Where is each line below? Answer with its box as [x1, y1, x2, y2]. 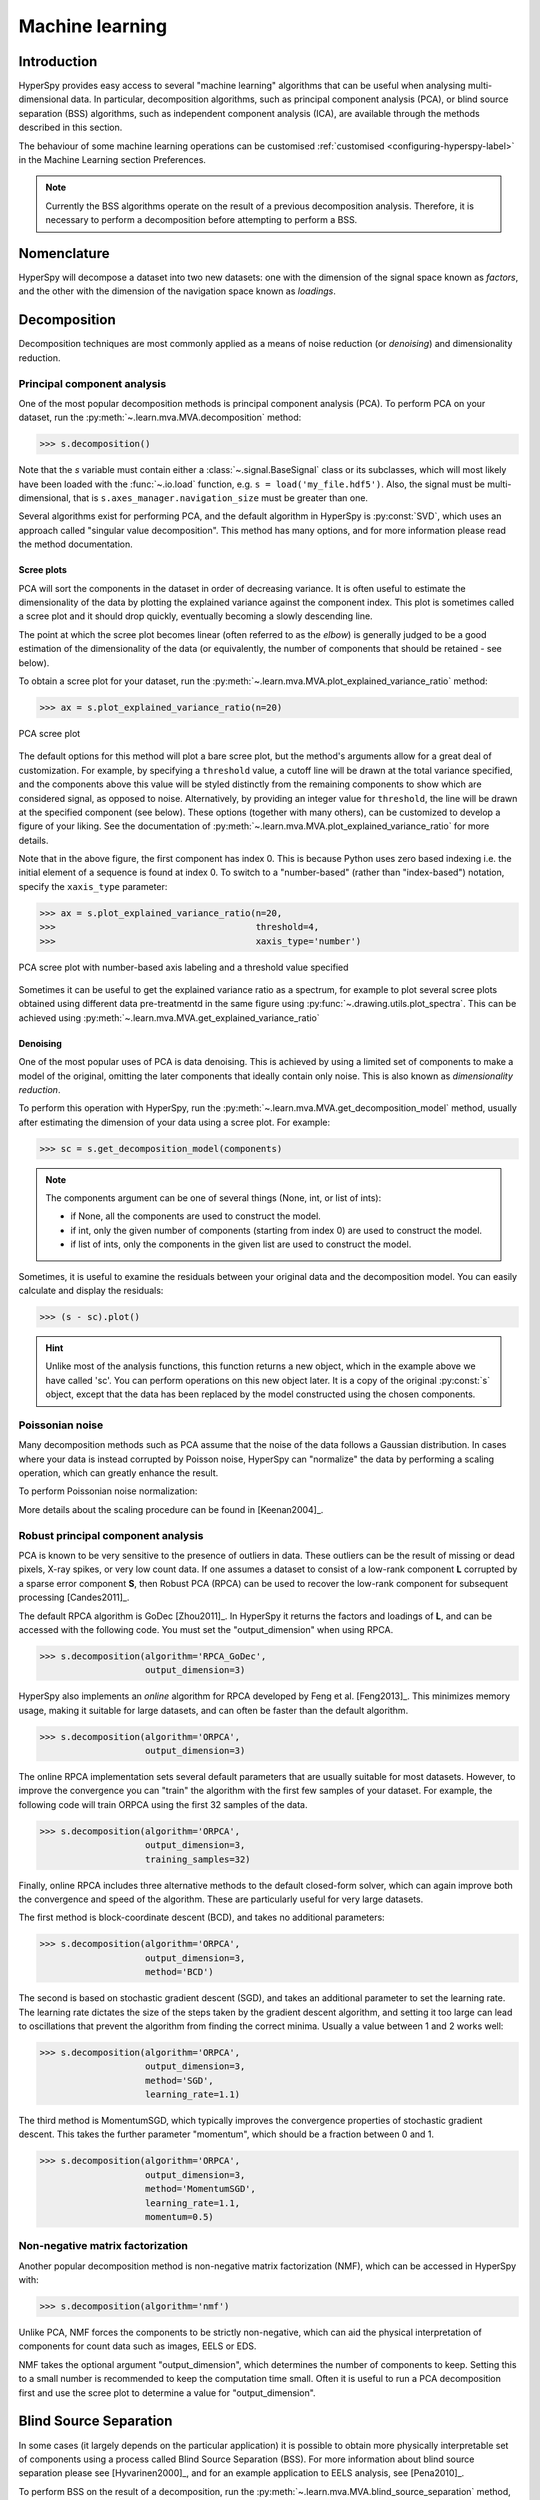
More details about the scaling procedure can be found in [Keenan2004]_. [18, 1503, 324, 1515]
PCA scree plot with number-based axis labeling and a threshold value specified [18, 961, 349, 973]
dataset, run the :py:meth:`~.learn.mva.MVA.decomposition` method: [18, 411, 302, 424]
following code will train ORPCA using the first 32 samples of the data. [18, 1798, 308, 1810]
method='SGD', [145, 2075, 214, 2086]
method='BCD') [145, 1966, 214, 1978]
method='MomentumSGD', [145, 2183, 257, 2195]
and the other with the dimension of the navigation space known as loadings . [18, 285, 337, 297]
